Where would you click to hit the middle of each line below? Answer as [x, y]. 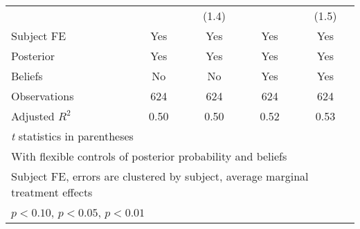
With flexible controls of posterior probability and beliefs [149, 156]
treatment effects [52, 192]
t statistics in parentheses [72, 136]
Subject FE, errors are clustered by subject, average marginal [160, 176]
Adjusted [33, 116]
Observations [43, 96]
